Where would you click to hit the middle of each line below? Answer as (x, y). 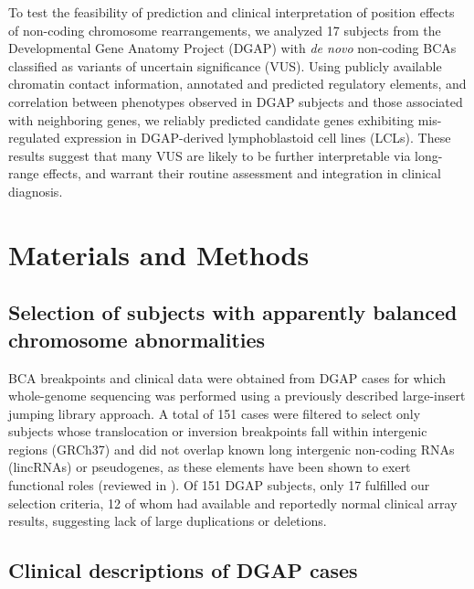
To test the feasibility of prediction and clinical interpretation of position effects (232, 12)
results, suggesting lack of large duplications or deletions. (168, 521)
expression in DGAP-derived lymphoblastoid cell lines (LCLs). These (258, 138)
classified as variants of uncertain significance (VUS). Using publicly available (225, 65)
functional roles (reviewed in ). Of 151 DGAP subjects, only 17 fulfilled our (219, 485)
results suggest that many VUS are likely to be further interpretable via (210, 155)
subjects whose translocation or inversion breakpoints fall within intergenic (218, 431)
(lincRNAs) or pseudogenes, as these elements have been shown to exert (210, 467)
